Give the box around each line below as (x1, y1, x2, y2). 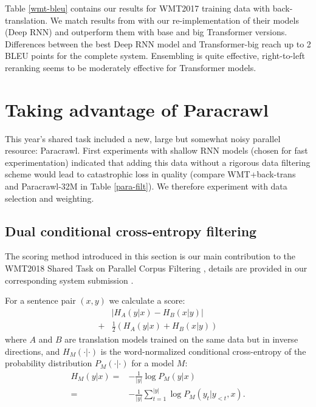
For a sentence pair (5, 294, 76, 307)
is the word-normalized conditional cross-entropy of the (100, 344, 306, 357)
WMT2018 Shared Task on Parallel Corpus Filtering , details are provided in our (5, 262, 307, 275)
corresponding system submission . (5, 273, 134, 286)
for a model (131, 357, 174, 369)
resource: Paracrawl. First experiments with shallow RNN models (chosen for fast (5, 144, 308, 157)
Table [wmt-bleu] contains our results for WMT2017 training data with (5, 2, 270, 14)
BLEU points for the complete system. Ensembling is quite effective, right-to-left (5, 49, 305, 62)
